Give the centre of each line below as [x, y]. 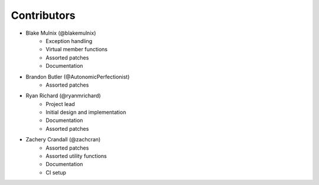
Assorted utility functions [76, 156]
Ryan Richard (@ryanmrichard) [63, 96]
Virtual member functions [77, 49]
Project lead [60, 104]
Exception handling [69, 41]
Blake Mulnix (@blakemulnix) [61, 33]
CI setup [56, 172]
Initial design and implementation [86, 113]
